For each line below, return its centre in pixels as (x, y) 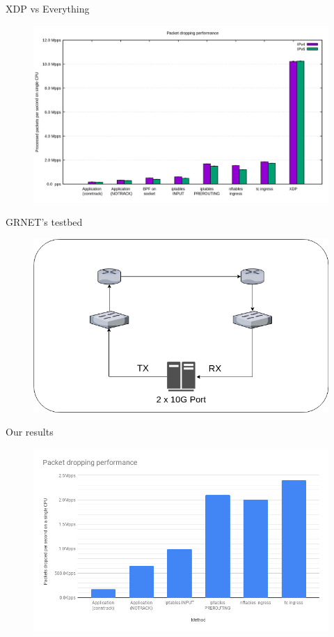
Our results (30, 432)
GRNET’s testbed (44, 222)
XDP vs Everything (48, 8)
